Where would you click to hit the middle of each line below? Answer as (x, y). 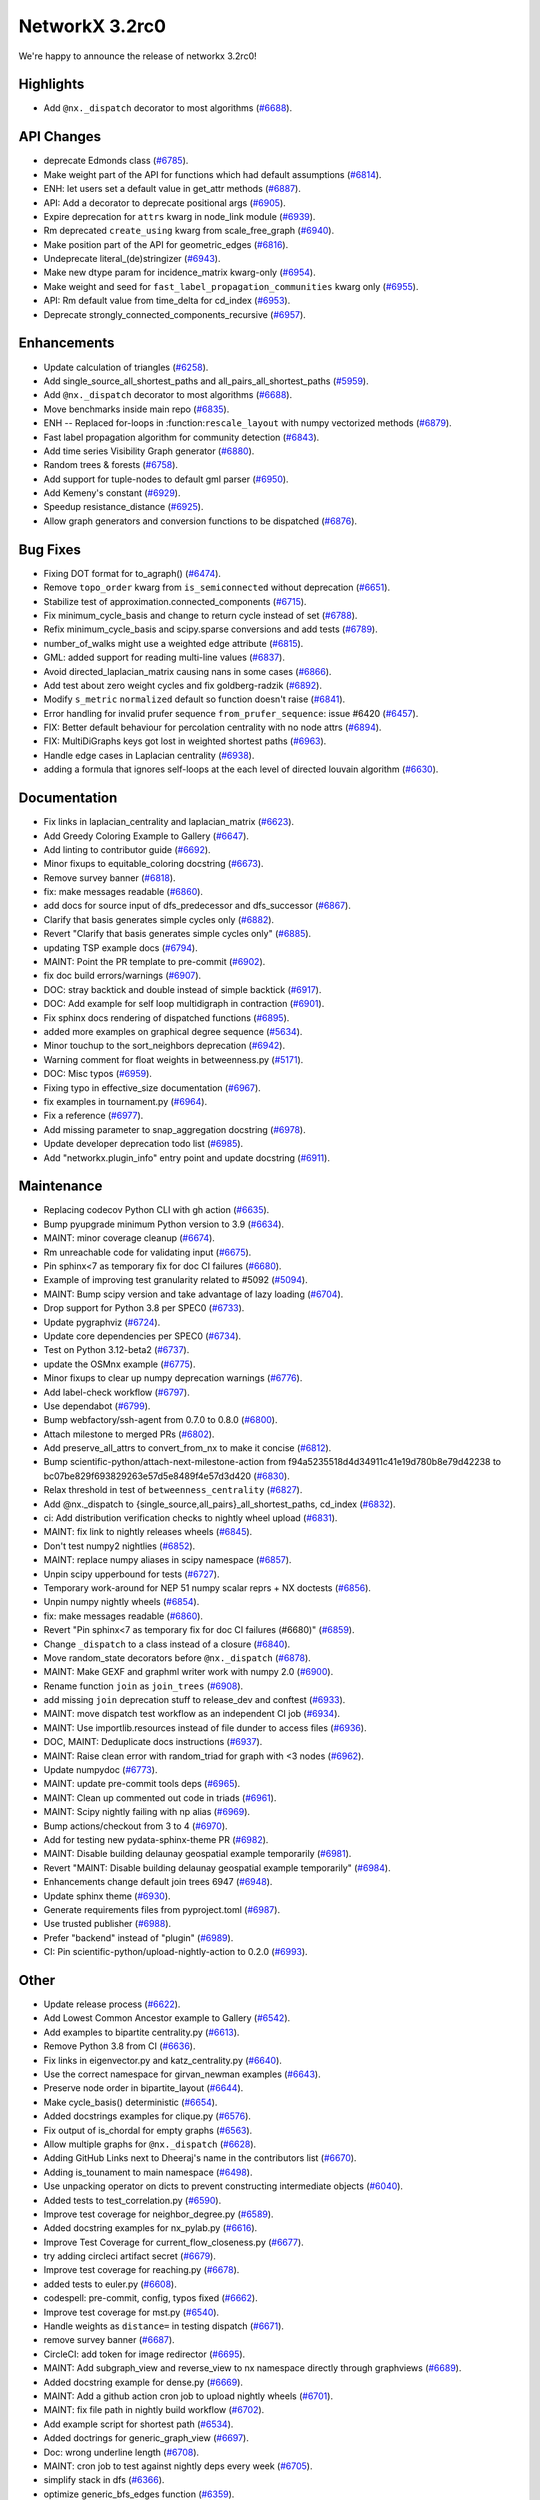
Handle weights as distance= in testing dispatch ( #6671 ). (164, 2326)
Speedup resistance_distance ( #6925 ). (123, 507)
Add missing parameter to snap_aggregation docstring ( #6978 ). (174, 1129)
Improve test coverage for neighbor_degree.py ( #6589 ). (158, 2214)
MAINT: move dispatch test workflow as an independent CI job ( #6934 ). (191, 1714)
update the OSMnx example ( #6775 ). (119, 1364)
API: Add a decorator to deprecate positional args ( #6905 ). (165, 202)
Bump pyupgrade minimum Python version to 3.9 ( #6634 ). (164, 1224)
